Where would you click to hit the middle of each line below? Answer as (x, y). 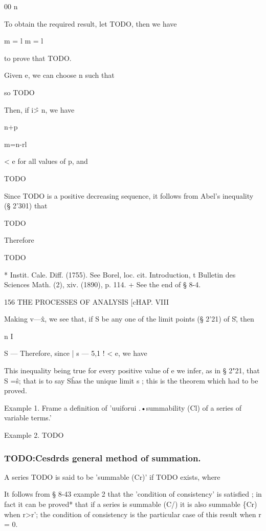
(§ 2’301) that (26, 206)
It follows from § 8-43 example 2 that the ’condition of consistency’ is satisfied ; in (133, 494)
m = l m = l (24, 41)
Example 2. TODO (34, 435)
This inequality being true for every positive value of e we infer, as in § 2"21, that (132, 370)
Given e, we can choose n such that (59, 75)
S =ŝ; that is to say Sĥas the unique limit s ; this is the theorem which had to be (131, 380)
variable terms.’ (28, 418)
